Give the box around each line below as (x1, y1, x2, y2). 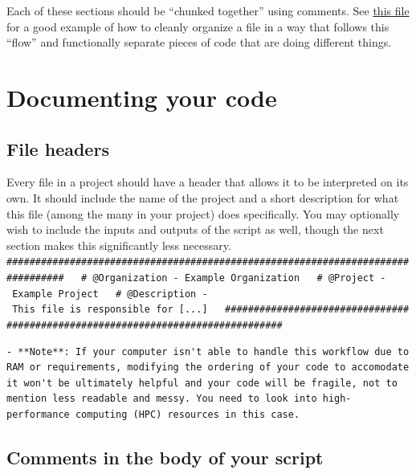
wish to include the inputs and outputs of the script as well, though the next (6, 221, 384, 238)
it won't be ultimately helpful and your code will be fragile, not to (6, 377, 398, 389)
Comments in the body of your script (6, 444, 324, 469)
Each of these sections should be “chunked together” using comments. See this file (6, 2, 410, 18)
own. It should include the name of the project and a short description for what (6, 189, 399, 206)
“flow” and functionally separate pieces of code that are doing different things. (6, 34, 392, 51)
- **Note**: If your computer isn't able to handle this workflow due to (6, 345, 410, 358)
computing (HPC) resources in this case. (75, 408, 300, 420)
